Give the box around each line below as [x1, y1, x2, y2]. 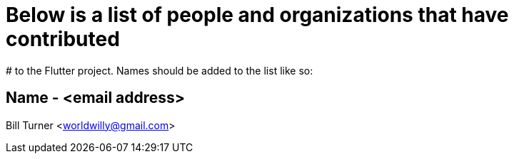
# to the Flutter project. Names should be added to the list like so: [6, 64, 313, 77]
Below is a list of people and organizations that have [6, 3, 509, 27]
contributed [6, 27, 120, 51]
